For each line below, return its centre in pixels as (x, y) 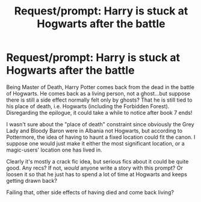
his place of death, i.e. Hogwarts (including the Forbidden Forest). (88, 106)
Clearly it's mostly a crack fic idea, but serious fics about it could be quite (97, 161)
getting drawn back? (32, 180)
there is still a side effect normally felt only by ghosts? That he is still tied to (99, 100)
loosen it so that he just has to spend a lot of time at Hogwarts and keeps (97, 174)
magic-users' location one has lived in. (54, 150)
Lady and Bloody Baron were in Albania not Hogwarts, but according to (94, 130)
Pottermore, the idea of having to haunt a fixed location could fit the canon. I (101, 137)
